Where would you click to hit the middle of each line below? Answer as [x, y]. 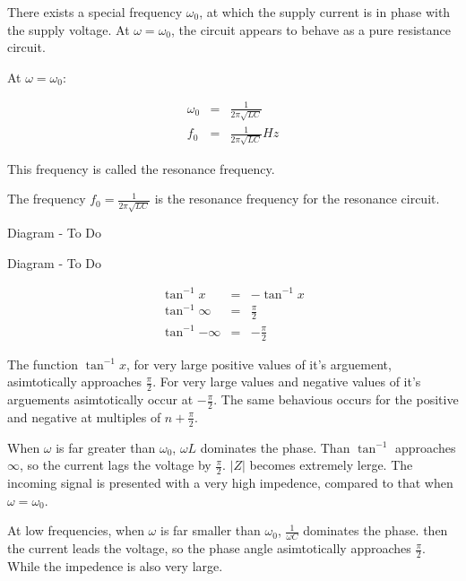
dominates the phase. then [375, 530]
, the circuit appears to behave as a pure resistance [311, 29]
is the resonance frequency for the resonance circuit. [297, 199]
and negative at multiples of [84, 416]
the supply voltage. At [69, 29]
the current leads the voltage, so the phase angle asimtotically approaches [209, 548]
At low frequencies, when [76, 530]
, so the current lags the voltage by [116, 465]
